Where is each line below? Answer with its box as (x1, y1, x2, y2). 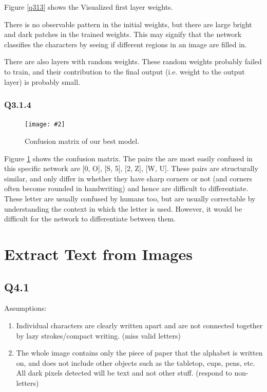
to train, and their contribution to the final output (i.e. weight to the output (4, 66, 245, 77)
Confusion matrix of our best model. (25, 136, 140, 146)
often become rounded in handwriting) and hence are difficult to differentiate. (4, 183, 249, 194)
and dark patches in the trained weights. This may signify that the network (4, 29, 242, 40)
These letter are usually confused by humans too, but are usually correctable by (4, 193, 256, 203)
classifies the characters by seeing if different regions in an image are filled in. (4, 39, 247, 49)
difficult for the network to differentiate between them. (4, 213, 176, 224)
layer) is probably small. (4, 76, 81, 87)
